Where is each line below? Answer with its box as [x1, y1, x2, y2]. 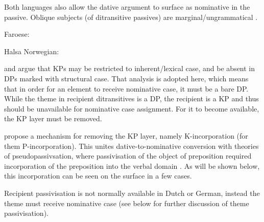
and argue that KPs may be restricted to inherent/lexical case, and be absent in [4, 63, 255, 74]
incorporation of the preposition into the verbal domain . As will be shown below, [4, 160, 260, 171]
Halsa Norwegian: [4, 46, 59, 56]
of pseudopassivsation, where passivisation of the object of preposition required [4, 150, 252, 161]
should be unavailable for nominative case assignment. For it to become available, [4, 103, 259, 114]
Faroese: [4, 29, 30, 39]
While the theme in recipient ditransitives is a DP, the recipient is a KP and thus [4, 93, 259, 104]
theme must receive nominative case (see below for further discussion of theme [4, 197, 249, 208]
